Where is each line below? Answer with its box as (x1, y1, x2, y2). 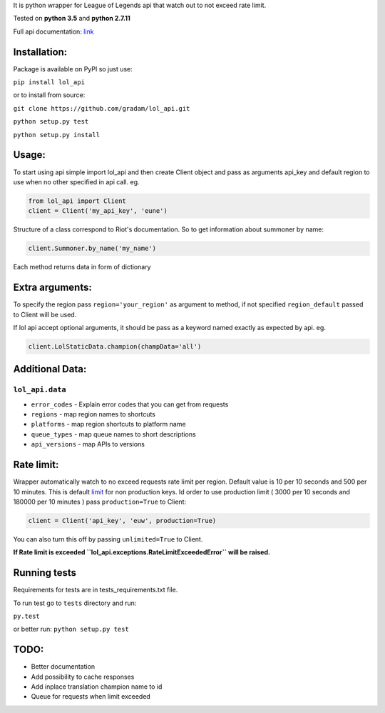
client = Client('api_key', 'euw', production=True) (28, 517, 217, 524)
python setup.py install (13, 131, 100, 139)
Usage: (13, 149, 46, 161)
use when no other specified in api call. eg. (13, 177, 140, 186)
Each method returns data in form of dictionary (13, 263, 151, 271)
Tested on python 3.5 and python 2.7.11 (13, 14, 131, 23)
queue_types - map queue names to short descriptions (31, 429, 196, 439)
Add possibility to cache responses (31, 672, 135, 681)
